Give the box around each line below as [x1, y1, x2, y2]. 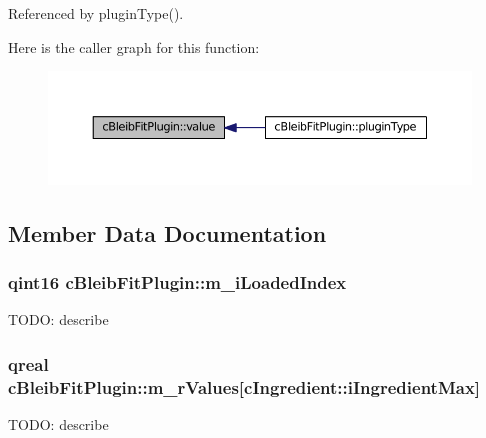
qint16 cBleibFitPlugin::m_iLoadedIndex [8, 270, 347, 295]
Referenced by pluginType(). [8, 3, 184, 23]
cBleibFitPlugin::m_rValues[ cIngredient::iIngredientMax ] [8, 374, 481, 399]
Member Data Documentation [8, 217, 327, 248]
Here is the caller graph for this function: [8, 36, 260, 57]
